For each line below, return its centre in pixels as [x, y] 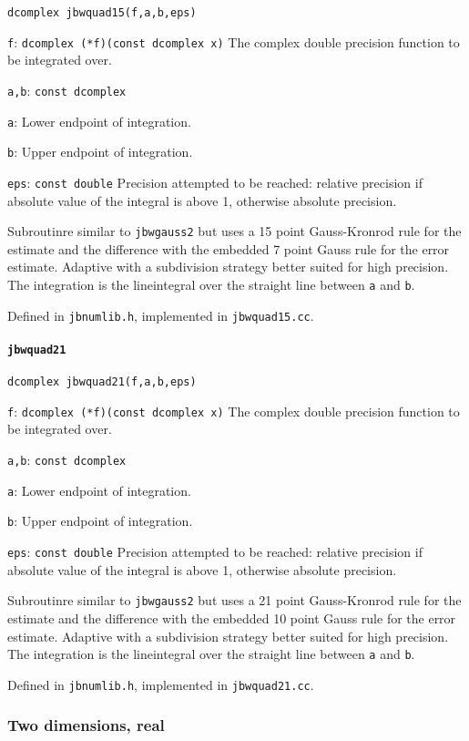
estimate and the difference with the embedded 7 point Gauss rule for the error [229, 248]
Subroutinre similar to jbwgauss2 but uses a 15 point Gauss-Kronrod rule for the [234, 231]
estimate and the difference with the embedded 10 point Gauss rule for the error [232, 617]
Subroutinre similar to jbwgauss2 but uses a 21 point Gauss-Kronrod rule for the [234, 600]
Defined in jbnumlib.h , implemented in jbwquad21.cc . [161, 684]
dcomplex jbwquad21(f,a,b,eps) [102, 382]
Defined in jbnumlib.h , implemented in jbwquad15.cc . [161, 315]
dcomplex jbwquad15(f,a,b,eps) [102, 13]
